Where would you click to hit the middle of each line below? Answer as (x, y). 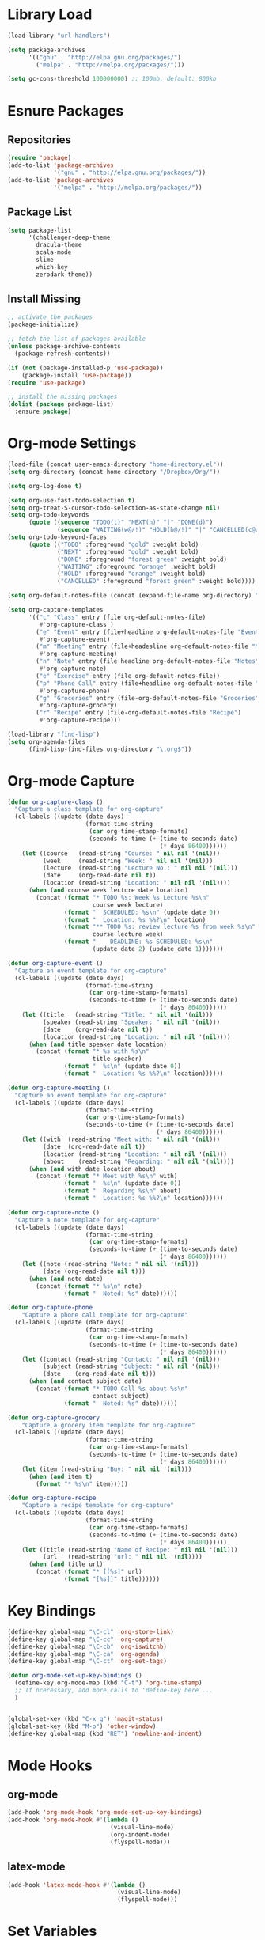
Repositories (40, 140)
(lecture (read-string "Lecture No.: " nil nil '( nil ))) (140, 868)
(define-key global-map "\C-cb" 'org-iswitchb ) (87, 1646)
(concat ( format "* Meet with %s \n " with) (107, 1177)
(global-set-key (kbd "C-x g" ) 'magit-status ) (85, 1718)
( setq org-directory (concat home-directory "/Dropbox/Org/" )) (114, 472)
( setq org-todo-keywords (48, 515)
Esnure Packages (66, 110)
